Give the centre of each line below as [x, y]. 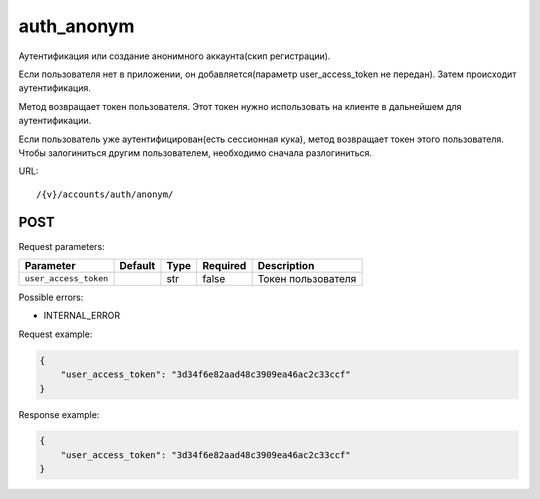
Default [137, 265]
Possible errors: [51, 297]
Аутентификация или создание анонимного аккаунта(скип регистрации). [174, 56]
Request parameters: [61, 246]
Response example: [59, 414]
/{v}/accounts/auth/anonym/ [105, 194]
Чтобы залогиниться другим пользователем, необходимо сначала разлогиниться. [195, 152]
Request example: [55, 334]
